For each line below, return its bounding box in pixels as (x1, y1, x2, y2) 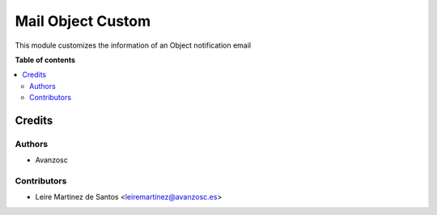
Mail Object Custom (15, 12, 151, 30)
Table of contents (15, 55, 76, 65)
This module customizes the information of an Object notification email (15, 40, 251, 50)
